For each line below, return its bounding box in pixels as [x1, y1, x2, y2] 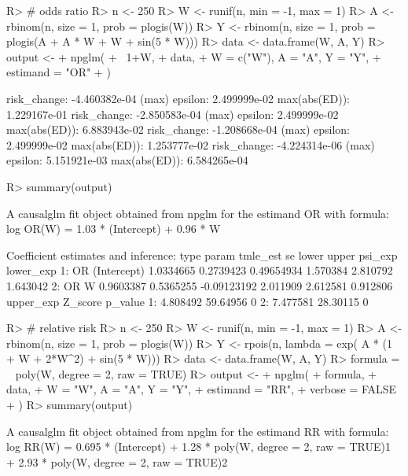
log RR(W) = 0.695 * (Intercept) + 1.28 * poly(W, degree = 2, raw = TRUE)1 [6, 438, 391, 455]
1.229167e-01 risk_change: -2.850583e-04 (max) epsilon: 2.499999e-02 [6, 105, 339, 122]
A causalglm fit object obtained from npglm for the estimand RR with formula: [6, 422, 389, 439]
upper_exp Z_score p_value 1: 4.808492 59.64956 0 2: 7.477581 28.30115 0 [6, 293, 369, 309]
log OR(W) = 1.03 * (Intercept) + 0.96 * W [6, 220, 221, 237]
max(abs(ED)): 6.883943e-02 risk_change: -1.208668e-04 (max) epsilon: [6, 121, 350, 138]
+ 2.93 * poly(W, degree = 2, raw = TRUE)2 [6, 453, 228, 470]
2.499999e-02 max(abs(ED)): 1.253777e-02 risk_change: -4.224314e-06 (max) [6, 136, 375, 153]
